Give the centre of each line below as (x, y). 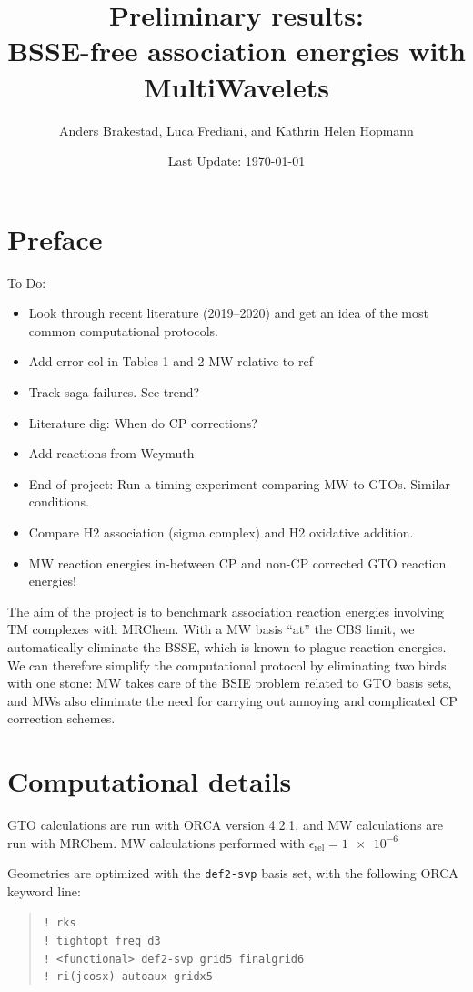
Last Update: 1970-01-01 (236, 161)
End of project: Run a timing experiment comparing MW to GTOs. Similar (239, 483)
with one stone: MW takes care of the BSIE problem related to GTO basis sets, (230, 683)
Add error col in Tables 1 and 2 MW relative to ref (171, 361)
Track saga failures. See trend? (114, 392)
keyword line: (44, 890)
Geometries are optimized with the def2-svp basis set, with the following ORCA (233, 873)
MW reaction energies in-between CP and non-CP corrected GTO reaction (237, 562)
